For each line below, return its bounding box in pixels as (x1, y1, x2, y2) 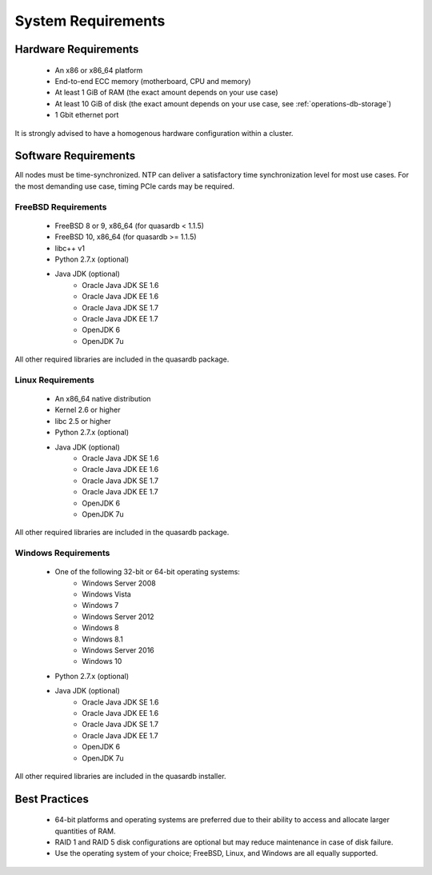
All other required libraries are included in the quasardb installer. (14, 771, 227, 781)
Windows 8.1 (82, 634, 123, 644)
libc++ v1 (54, 243, 86, 253)
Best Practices (14, 792, 90, 805)
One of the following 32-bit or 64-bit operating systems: (54, 567, 240, 577)
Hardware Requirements (14, 42, 139, 56)
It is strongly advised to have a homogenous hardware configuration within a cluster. (14, 128, 294, 138)
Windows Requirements (14, 548, 110, 559)
